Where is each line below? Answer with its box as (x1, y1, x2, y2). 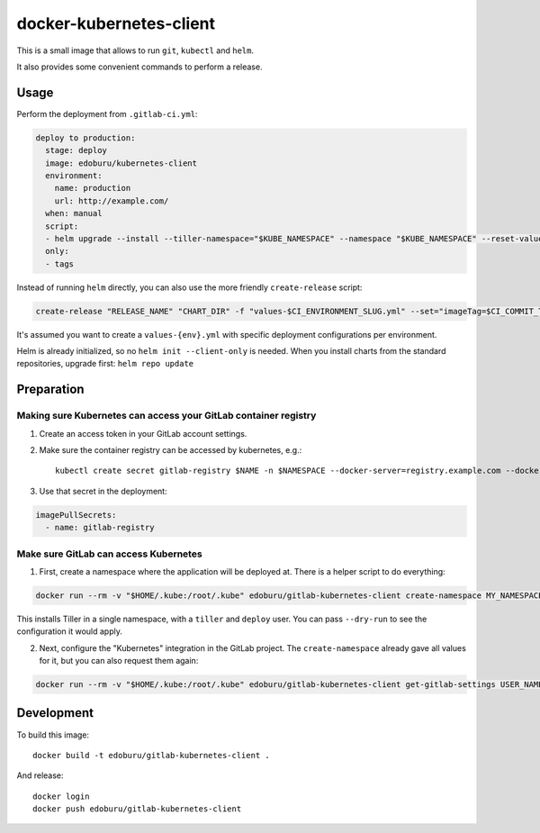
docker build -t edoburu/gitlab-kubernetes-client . (32, 750, 270, 760)
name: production (54, 183, 131, 194)
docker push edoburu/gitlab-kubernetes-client (32, 804, 242, 814)
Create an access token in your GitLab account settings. (39, 428, 247, 439)
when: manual (45, 208, 103, 219)
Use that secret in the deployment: (39, 485, 167, 496)
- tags (45, 258, 75, 269)
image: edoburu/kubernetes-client (45, 158, 198, 168)
